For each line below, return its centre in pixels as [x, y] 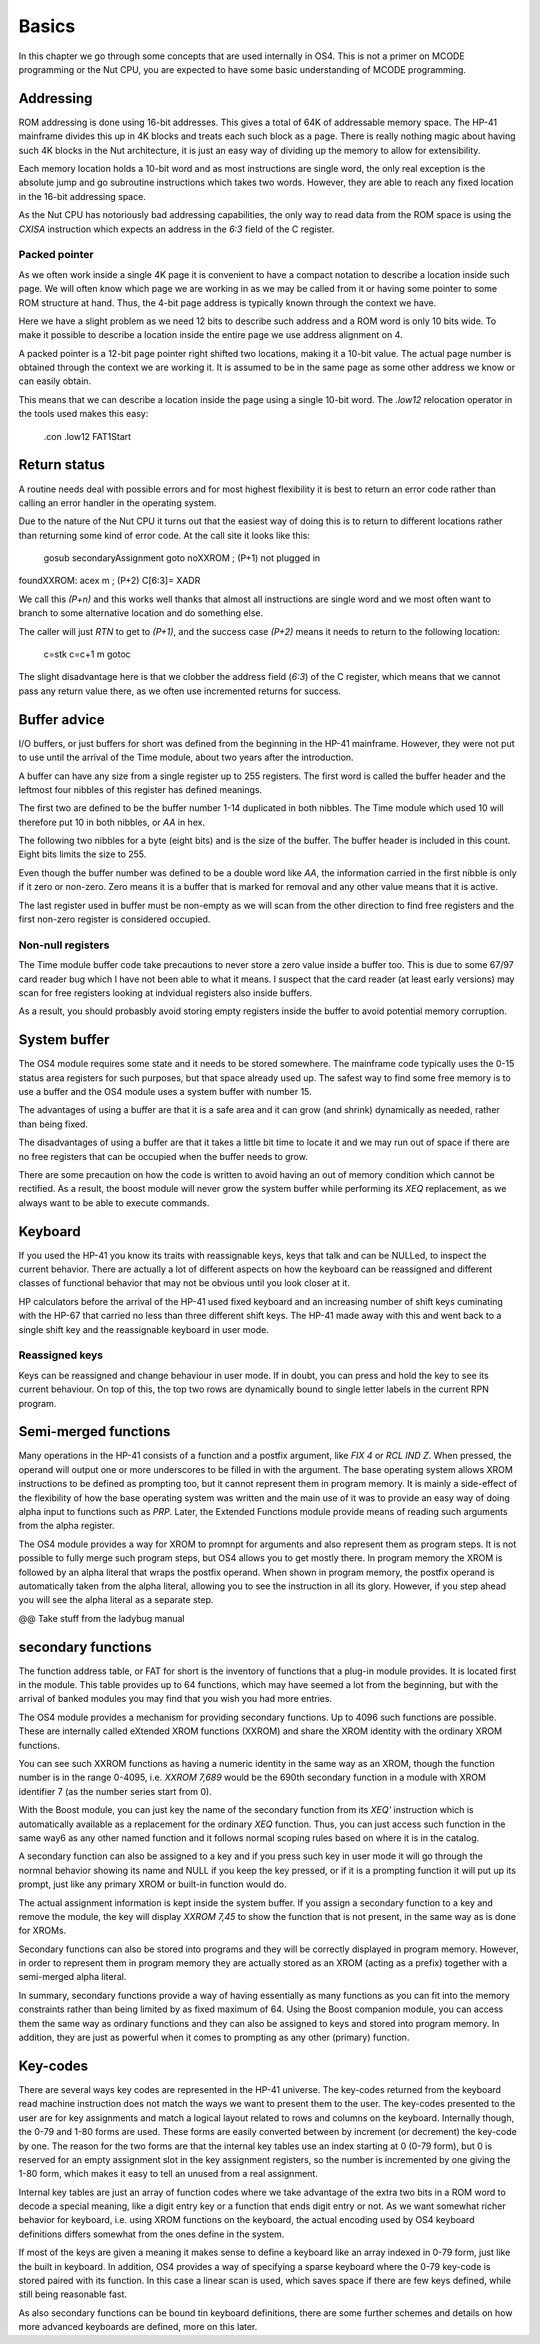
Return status [61, 465]
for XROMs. [42, 1931]
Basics [47, 26]
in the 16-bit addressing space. [82, 196]
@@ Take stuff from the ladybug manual [101, 1618]
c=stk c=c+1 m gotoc [87, 654]
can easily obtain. [55, 381]
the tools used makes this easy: [83, 414]
